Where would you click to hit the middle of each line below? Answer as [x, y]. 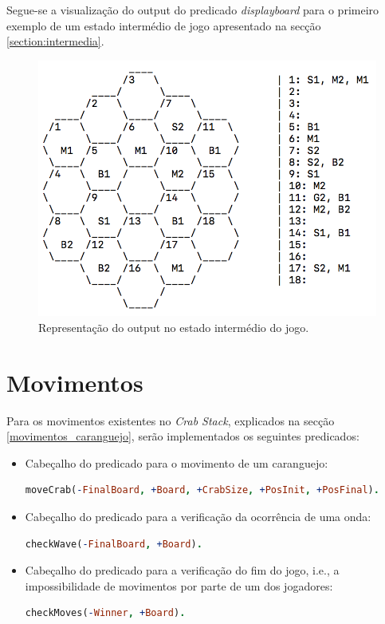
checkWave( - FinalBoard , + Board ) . [114, 544]
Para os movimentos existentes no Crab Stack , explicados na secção [171, 420]
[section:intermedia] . [55, 41]
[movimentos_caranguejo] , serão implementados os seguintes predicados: [183, 436]
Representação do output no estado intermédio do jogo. [174, 327]
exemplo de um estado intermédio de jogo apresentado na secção [164, 25]
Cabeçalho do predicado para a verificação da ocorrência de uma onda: [198, 517]
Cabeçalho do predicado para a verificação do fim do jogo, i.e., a [182, 570]
